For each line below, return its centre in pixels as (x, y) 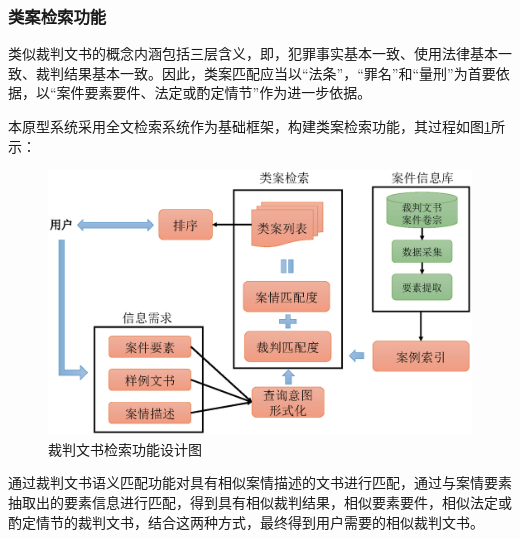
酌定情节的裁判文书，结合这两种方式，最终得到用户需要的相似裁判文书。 (246, 521)
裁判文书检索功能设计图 (125, 448)
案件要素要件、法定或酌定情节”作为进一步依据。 (214, 92)
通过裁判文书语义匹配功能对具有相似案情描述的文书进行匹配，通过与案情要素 (260, 482)
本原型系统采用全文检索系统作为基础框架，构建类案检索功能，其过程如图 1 (249, 126)
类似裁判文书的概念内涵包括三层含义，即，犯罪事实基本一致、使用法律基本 (253, 53)
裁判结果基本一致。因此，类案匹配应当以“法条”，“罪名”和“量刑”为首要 (265, 72)
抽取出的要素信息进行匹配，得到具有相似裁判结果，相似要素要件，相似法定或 (260, 501)
